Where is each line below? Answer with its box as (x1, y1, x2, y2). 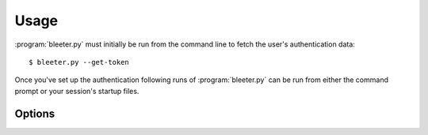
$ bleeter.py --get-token (29, 58, 130, 66)
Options (14, 107, 55, 120)
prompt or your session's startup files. (14, 86, 139, 96)
